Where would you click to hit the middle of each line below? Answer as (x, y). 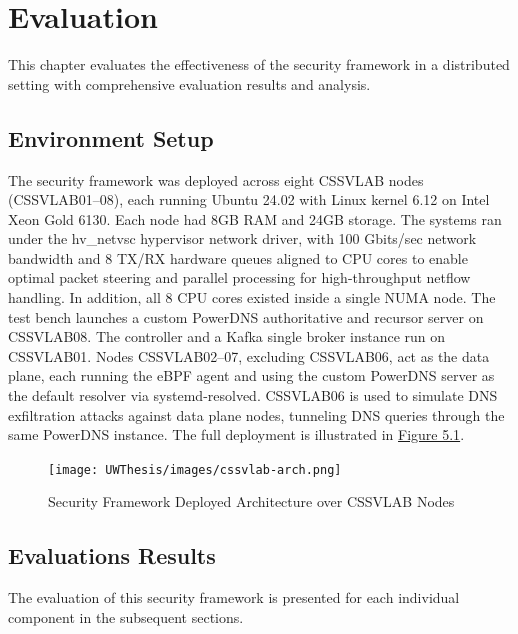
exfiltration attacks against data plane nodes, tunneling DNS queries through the (256, 414)
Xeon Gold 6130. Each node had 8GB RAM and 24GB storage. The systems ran (255, 218)
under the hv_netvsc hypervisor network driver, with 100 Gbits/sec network (242, 238)
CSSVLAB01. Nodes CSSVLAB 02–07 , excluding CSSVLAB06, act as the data (249, 355)
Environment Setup (111, 137)
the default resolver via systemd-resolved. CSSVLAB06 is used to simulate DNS (253, 395)
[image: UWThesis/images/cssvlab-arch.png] (195, 469)
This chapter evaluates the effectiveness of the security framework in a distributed (259, 64)
